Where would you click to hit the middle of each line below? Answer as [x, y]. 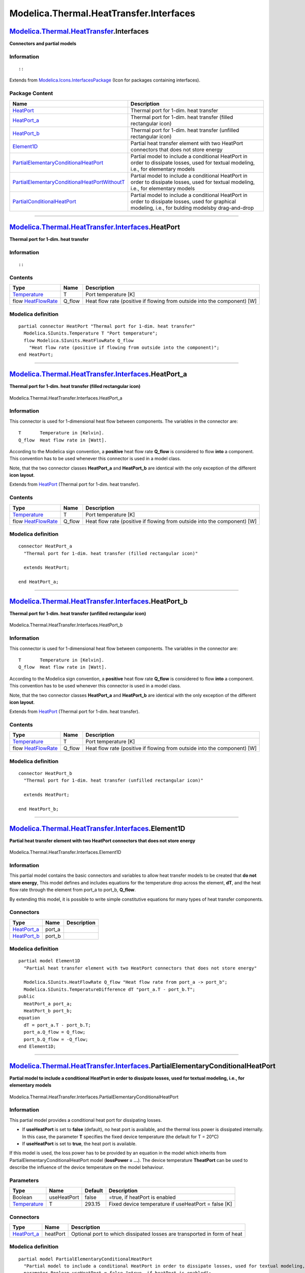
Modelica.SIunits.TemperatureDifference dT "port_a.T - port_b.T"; [110, 989]
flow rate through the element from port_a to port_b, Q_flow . [72, 890]
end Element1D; [37, 1046]
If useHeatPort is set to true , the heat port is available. [79, 1144]
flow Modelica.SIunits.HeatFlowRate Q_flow [79, 340]
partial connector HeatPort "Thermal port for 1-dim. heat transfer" [107, 326]
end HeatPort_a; [39, 582]
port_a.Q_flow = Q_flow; [55, 1032]
